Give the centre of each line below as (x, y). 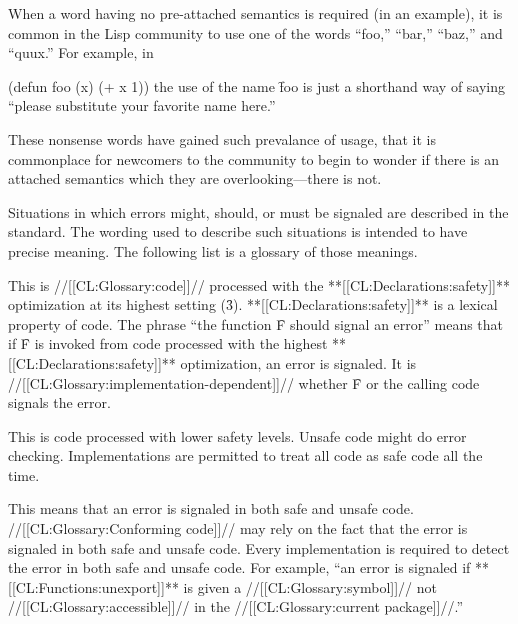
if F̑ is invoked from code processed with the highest (168, 343)
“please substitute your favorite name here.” (142, 105)
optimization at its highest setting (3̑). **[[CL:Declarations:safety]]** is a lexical (253, 304)
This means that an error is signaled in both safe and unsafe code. (211, 508)
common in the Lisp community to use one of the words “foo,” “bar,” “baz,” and (255, 32)
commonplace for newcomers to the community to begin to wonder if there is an (254, 158)
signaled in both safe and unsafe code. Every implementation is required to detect (259, 547)
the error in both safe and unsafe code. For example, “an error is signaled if (239, 567)
